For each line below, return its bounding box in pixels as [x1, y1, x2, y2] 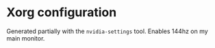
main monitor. [6, 34, 45, 42]
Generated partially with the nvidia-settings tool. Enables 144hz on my [6, 27, 208, 35]
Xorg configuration [6, 5, 117, 20]
